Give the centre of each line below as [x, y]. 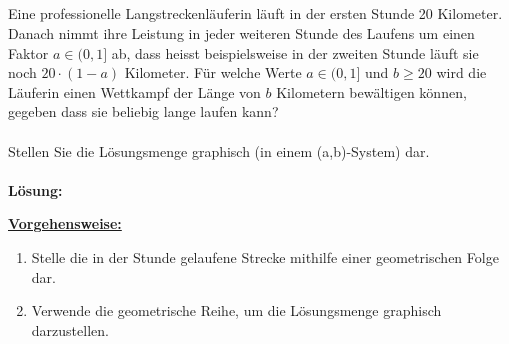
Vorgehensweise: [65, 223]
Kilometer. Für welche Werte [213, 72]
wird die [461, 72]
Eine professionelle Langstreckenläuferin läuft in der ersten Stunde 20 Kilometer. [255, 13]
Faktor [28, 52]
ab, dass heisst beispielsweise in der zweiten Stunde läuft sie [295, 52]
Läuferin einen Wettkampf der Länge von [134, 91]
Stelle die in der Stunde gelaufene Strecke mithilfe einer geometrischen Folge [265, 256]
